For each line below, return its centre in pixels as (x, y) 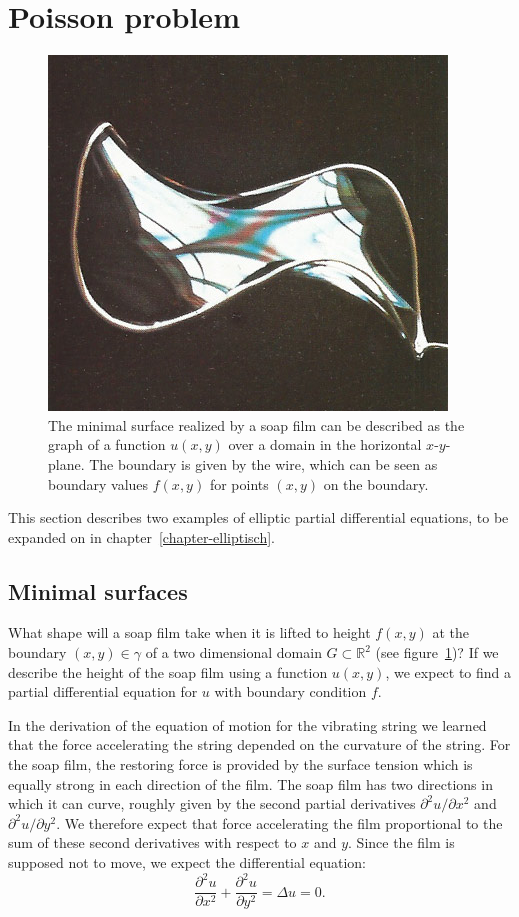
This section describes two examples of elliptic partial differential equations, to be (258, 517)
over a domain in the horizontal (325, 444)
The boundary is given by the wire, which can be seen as (263, 463)
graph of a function (107, 444)
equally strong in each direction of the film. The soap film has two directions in (250, 783)
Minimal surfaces (98, 590)
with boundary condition (290, 691)
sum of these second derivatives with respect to (152, 842)
